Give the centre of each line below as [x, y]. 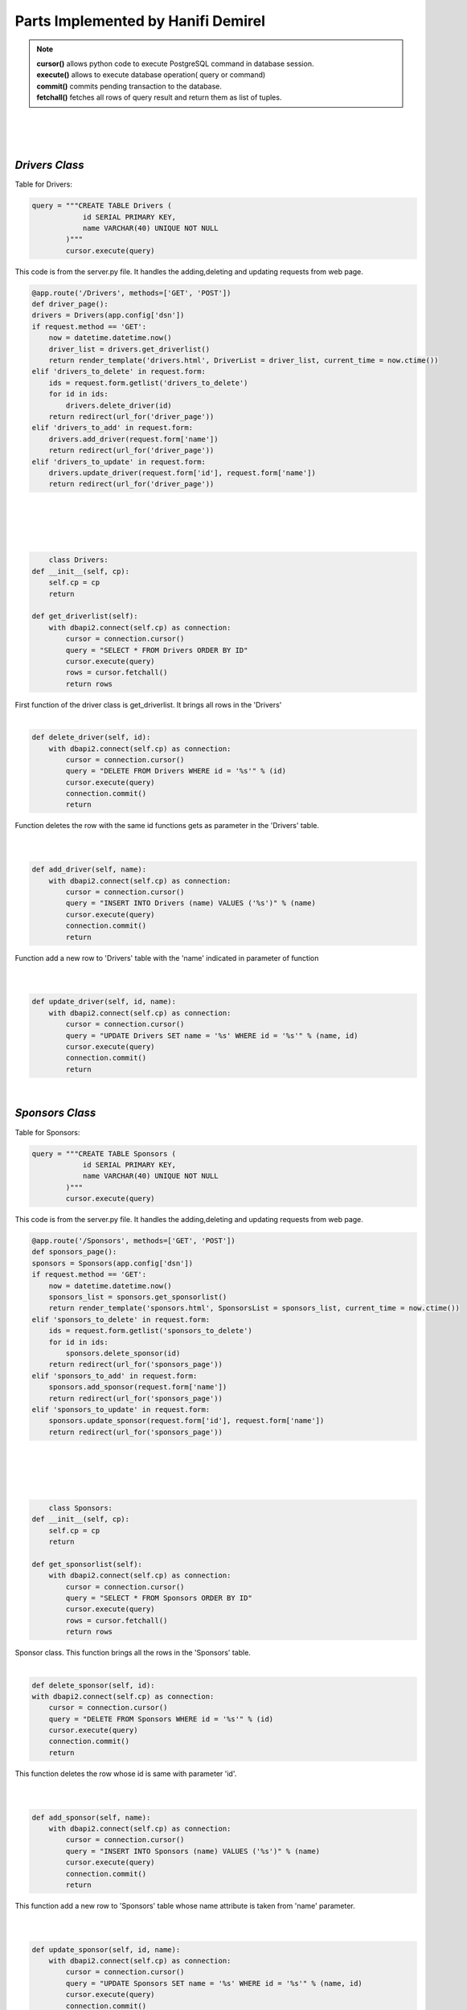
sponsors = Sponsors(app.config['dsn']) [112, 1263]
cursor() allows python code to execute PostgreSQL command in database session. [175, 64]
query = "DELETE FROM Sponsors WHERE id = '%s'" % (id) [161, 1719]
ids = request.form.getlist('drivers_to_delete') [148, 383]
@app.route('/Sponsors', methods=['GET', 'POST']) [134, 1241]
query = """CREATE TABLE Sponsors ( [104, 1153]
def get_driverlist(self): [85, 616]
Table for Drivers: [43, 184]
